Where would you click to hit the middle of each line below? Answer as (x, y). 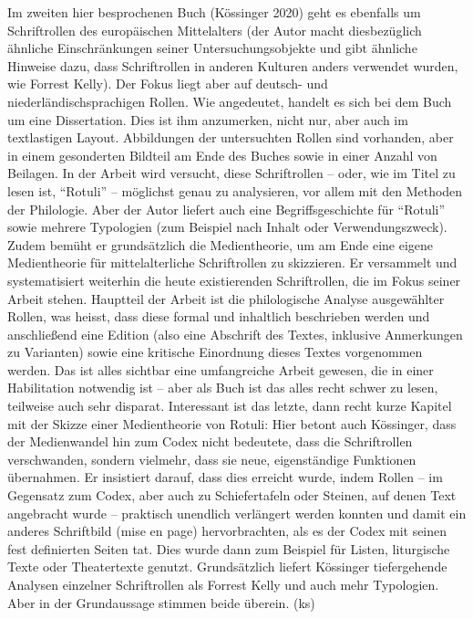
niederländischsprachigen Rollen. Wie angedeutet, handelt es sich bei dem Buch (230, 101)
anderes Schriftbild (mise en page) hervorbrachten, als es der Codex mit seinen (227, 531)
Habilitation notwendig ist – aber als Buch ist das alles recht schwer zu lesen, (223, 388)
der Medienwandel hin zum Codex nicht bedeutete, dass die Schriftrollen (210, 441)
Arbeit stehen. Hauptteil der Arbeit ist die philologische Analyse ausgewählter (226, 298)
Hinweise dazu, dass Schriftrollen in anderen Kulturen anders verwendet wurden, (233, 65)
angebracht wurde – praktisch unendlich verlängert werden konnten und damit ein (237, 513)
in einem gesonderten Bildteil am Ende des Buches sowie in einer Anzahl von (222, 155)
